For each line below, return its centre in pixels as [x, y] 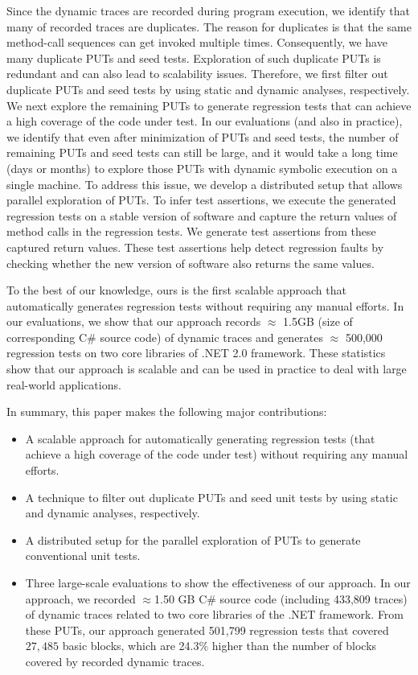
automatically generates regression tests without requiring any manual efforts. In [205, 305]
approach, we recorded [80, 598]
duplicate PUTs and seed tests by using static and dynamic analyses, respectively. [208, 89]
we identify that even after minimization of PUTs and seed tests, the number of [203, 136]
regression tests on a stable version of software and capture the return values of [202, 215]
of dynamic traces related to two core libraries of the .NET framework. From [215, 614]
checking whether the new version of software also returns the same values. [191, 263]
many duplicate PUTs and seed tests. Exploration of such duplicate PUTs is [194, 58]
